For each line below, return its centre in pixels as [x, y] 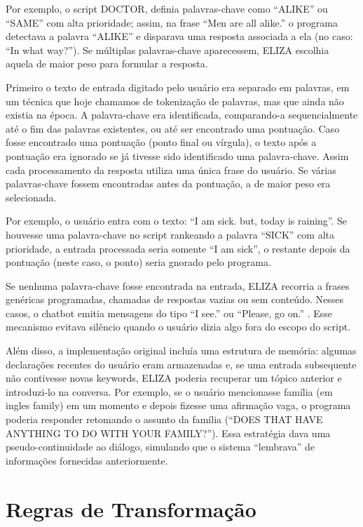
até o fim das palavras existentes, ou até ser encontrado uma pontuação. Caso [173, 128]
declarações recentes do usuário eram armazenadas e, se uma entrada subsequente [181, 364]
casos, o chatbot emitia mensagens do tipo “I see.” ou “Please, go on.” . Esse [169, 313]
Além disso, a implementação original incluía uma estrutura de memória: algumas [181, 351]
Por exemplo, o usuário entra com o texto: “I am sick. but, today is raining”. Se [177, 221]
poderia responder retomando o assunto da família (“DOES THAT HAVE [164, 419]
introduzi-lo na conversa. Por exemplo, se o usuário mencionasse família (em [169, 391]
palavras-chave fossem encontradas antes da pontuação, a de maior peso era [168, 184]
